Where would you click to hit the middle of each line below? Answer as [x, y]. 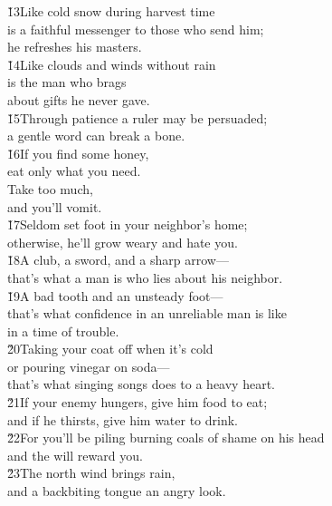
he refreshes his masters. [75, 47]
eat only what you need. [74, 171]
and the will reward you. [75, 455]
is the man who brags [67, 82]
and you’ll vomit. [55, 206]
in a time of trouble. [63, 331]
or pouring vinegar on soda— [89, 366]
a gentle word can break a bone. [96, 136]
